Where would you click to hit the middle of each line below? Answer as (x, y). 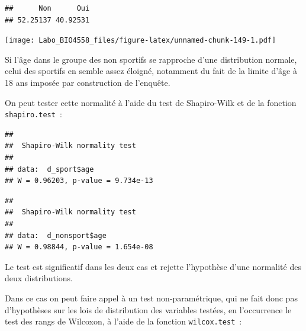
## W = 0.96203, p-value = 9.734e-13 (79, 181)
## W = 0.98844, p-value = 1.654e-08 (79, 247)
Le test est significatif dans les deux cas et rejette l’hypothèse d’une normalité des (153, 266)
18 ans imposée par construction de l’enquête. (88, 83)
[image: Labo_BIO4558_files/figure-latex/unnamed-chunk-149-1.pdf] (141, 41)
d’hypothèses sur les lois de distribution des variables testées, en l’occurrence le (148, 309)
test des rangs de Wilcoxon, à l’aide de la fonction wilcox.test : (123, 321)
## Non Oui (47, 8)
